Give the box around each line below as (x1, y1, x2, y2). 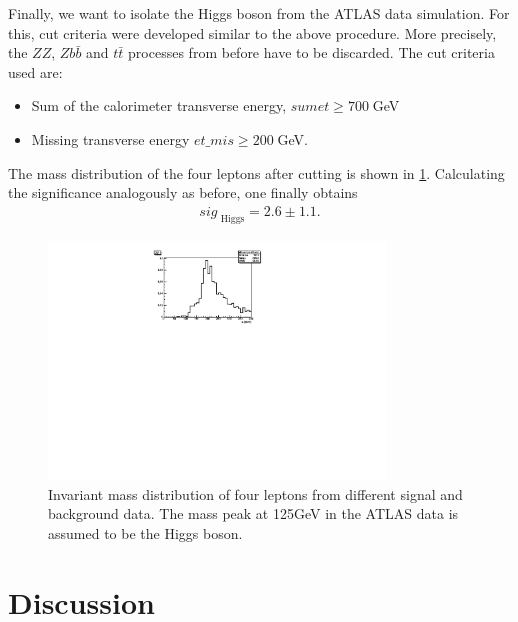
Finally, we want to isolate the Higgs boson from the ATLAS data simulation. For (8, 3, 510, 23)
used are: (8, 61, 63, 82)
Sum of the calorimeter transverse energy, (31, 95, 287, 116)
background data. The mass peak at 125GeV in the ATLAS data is (48, 503, 459, 524)
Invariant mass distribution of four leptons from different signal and (48, 483, 463, 504)
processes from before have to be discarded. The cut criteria (128, 42, 495, 63)
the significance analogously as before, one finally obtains (8, 182, 358, 203)
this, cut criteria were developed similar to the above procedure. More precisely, (8, 22, 497, 43)
